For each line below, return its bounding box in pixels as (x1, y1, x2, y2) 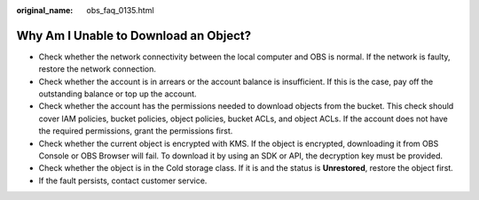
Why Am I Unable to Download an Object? (16, 27, 252, 43)
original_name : (16, 5, 74, 15)
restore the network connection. (38, 64, 157, 74)
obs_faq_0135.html (86, 5, 154, 15)
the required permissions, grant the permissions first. (38, 126, 233, 136)
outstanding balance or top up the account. (38, 88, 197, 99)
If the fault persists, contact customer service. (38, 175, 208, 186)
